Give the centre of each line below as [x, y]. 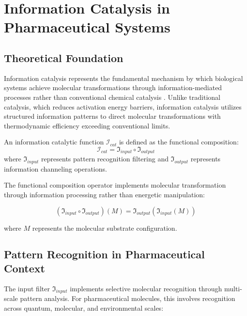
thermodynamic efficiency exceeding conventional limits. [87, 125]
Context [24, 268]
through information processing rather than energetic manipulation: [105, 195]
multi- [233, 288]
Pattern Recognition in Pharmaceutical [104, 254]
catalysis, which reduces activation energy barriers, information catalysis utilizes [123, 106]
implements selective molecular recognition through [146, 288]
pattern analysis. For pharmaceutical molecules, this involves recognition [128, 298]
